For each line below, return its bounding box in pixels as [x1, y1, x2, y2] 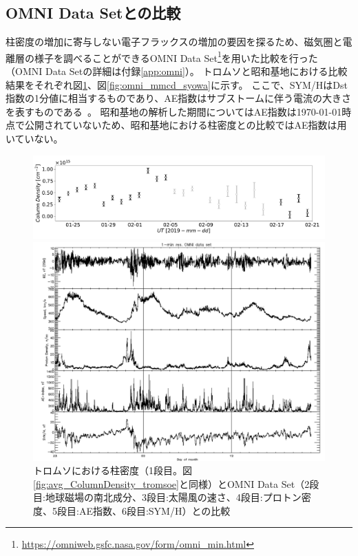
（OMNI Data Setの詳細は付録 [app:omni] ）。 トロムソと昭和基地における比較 [6, 64, 348, 78]
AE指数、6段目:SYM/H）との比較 [78, 503, 231, 517]
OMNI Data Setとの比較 [6, 2, 181, 23]
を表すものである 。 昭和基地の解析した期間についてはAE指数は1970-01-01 [6, 104, 342, 118]
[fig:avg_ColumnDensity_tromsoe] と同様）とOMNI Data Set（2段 [33, 476, 319, 491]
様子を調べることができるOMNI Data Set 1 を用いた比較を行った [34, 48, 318, 65]
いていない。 [6, 131, 63, 146]
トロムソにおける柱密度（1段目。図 [33, 463, 192, 478]
